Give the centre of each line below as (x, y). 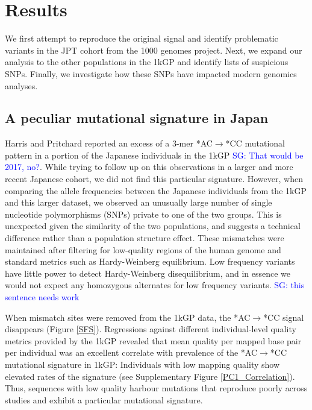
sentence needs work (42, 297)
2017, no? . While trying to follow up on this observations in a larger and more (149, 167)
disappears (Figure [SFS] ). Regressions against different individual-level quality (151, 329)
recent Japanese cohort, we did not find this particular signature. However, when (154, 179)
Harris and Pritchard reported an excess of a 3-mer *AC (109, 143)
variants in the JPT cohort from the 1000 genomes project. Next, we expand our (154, 50)
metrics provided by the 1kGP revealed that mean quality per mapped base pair (153, 340)
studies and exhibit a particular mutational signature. (104, 399)
